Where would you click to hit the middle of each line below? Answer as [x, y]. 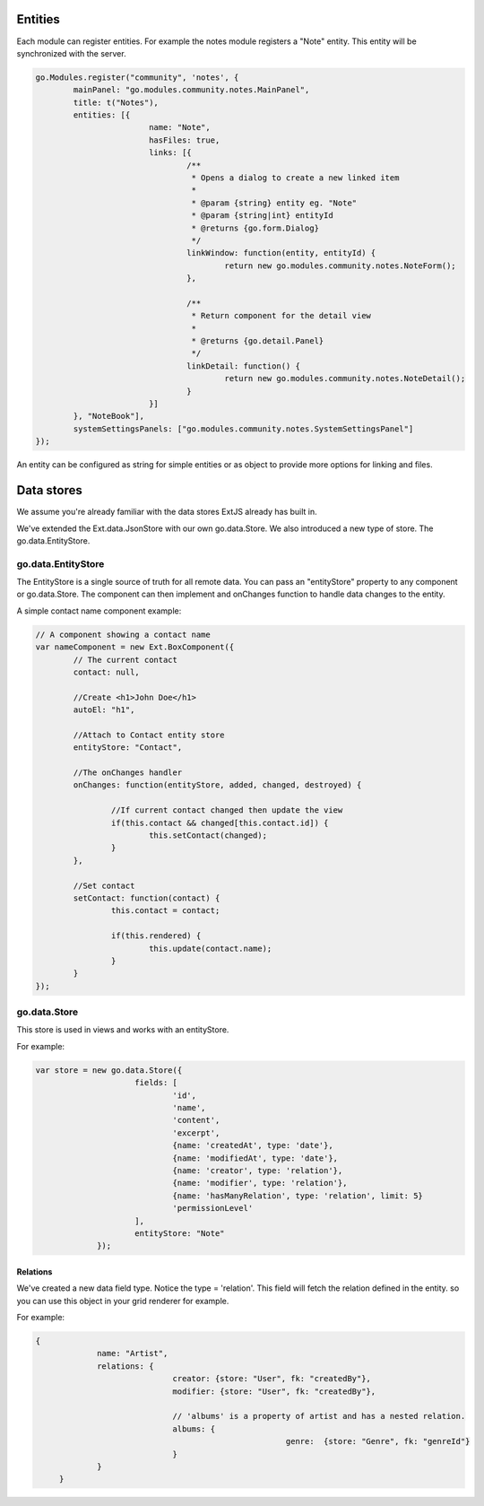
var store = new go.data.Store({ [109, 1070]
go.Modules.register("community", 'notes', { [137, 77]
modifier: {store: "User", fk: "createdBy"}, [274, 1391]
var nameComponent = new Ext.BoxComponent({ [135, 647]
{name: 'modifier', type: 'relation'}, [260, 1183]
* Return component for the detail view [281, 316]
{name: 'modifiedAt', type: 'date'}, [255, 1158]
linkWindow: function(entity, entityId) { [281, 253]
